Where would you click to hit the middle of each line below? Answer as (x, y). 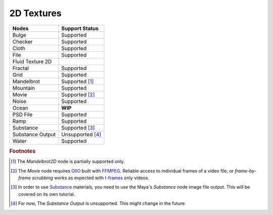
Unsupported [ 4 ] (81, 134)
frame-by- (246, 171)
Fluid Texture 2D (32, 62)
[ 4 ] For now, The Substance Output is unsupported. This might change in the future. (99, 203)
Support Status (80, 28)
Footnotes (22, 151)
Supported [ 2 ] (78, 94)
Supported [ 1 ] (78, 81)
